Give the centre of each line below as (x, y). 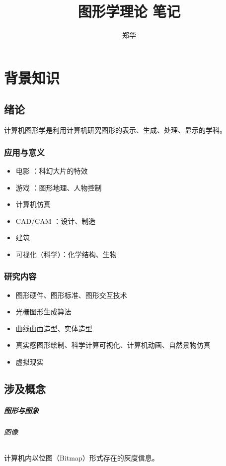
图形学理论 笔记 (129, 11)
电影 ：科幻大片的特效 (52, 170)
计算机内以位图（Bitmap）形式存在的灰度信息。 (81, 458)
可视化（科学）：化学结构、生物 (66, 254)
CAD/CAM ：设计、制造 (56, 221)
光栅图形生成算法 (43, 312)
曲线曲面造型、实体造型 (54, 328)
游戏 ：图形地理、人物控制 (59, 187)
